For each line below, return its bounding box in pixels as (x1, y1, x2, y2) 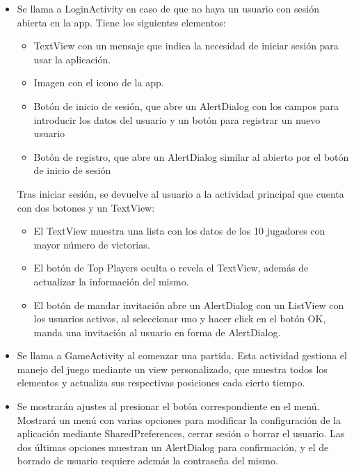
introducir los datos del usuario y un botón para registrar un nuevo (33, 112, 321, 127)
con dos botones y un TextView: (17, 200, 155, 214)
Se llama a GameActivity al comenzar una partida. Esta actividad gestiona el (17, 348, 347, 363)
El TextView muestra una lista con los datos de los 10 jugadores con (33, 223, 325, 238)
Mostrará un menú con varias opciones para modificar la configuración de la (17, 412, 341, 427)
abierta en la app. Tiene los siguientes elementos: (17, 15, 226, 29)
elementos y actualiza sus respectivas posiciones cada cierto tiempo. (17, 375, 305, 390)
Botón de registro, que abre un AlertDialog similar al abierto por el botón (33, 149, 349, 164)
